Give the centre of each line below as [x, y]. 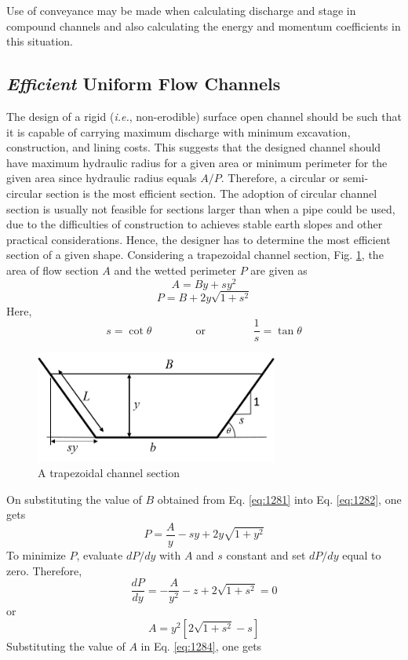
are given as [279, 270]
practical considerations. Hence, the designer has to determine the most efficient [199, 239]
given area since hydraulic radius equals [102, 178]
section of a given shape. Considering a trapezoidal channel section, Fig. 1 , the [195, 255]
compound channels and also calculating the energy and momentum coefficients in [204, 26]
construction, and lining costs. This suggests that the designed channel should [194, 147]
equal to [362, 554]
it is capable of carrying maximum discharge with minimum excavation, [178, 131]
